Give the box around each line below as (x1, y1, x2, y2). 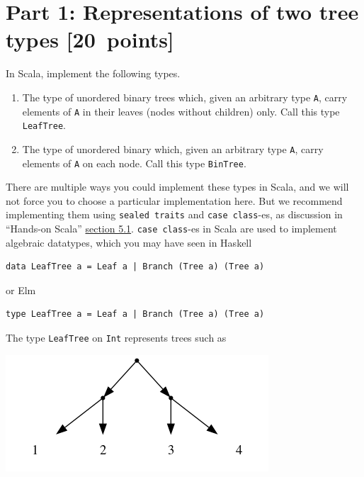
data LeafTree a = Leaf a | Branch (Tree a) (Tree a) (6, 262, 265, 272)
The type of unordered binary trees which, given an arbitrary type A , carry (22, 89, 348, 104)
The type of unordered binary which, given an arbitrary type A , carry (22, 141, 324, 156)
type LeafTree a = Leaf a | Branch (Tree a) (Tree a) (6, 309, 265, 320)
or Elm (6, 282, 36, 297)
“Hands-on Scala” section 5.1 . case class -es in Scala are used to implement (6, 221, 337, 236)
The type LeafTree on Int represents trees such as (6, 330, 227, 345)
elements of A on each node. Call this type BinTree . (22, 155, 246, 170)
